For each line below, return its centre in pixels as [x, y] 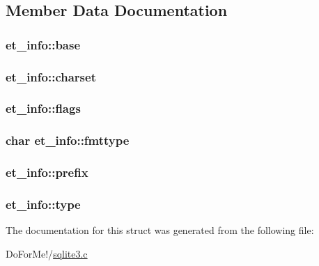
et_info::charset [51, 76]
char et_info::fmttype [68, 140]
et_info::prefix [47, 172]
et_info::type [43, 204]
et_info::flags [43, 108]
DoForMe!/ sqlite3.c [47, 253]
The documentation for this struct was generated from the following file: [160, 230]
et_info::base [43, 44]
